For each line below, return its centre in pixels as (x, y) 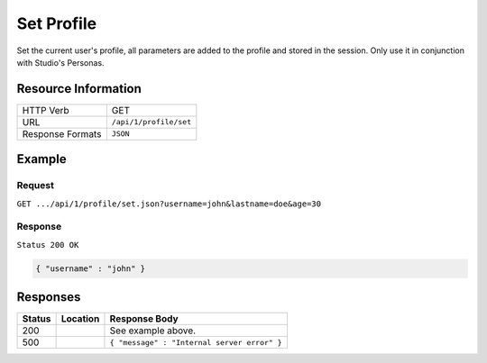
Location (80, 319)
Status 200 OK (48, 245)
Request (35, 186)
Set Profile (57, 23)
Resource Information (79, 89)
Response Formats (62, 133)
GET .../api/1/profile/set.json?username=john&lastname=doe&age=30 (169, 204)
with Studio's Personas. (60, 62)
